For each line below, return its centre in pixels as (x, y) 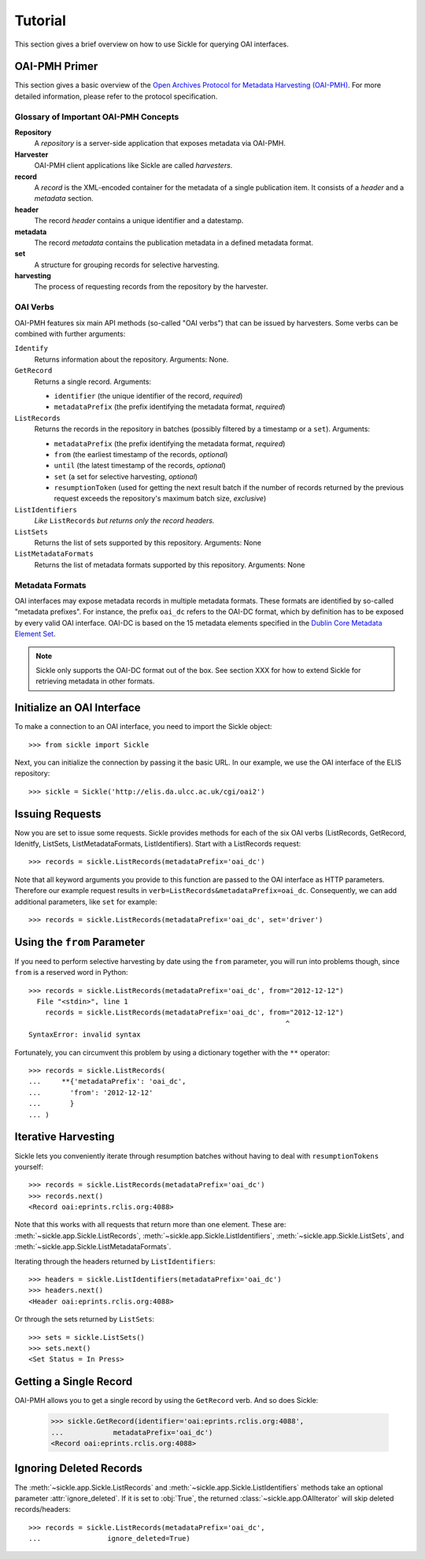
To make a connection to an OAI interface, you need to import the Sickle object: (143, 727)
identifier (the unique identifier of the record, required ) (148, 396)
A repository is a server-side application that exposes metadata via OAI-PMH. (160, 143)
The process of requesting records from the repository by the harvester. (151, 287)
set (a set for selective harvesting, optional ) (126, 476)
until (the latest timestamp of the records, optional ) (140, 466)
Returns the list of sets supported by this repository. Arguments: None (148, 543)
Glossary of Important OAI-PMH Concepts (97, 117)
